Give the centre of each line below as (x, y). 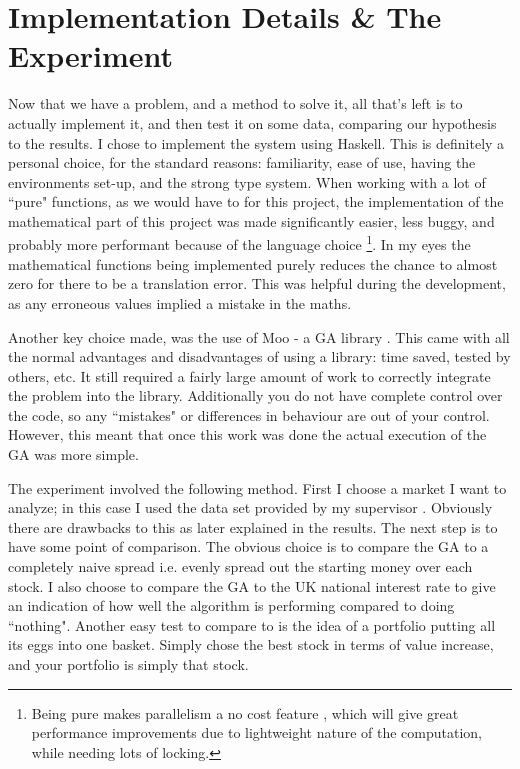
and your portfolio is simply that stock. (128, 664)
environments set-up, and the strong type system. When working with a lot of (247, 181)
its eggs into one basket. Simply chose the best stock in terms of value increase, (251, 644)
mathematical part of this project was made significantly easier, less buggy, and (251, 220)
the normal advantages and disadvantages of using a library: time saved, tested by (259, 356)
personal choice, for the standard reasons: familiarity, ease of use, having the (242, 162)
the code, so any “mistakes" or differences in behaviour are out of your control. (249, 414)
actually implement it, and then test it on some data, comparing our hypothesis (252, 122)
